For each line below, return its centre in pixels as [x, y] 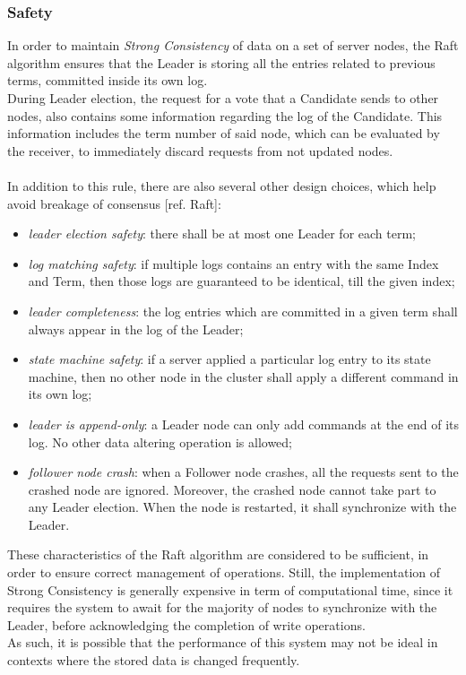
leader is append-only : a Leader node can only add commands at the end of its [243, 424]
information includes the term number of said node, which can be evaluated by [224, 133]
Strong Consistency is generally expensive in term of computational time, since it [230, 589]
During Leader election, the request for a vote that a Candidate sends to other [223, 98]
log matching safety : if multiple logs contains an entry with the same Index [233, 263]
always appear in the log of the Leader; [136, 329]
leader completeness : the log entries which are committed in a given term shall [243, 311]
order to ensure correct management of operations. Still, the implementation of [224, 572]
